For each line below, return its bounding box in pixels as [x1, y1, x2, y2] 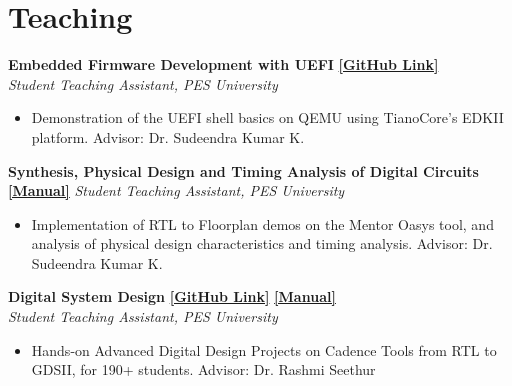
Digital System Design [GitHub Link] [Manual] [8, 286, 336, 307]
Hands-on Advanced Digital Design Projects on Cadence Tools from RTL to [31, 339, 497, 360]
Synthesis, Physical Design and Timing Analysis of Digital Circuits [8, 160, 479, 181]
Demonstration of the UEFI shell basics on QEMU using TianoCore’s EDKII [31, 107, 504, 128]
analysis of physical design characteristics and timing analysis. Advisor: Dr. [31, 233, 493, 254]
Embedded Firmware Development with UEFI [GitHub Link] [8, 54, 439, 75]
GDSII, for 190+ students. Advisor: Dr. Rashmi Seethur [31, 359, 376, 380]
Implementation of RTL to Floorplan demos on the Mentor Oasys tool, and [31, 213, 494, 234]
